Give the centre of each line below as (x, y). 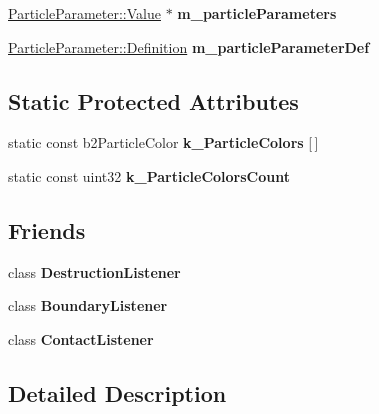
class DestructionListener (94, 271)
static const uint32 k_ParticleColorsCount (149, 175)
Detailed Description (117, 392)
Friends (47, 229)
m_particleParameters (257, 13)
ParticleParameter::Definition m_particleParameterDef (189, 46)
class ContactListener (81, 338)
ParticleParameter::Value (84, 13)
